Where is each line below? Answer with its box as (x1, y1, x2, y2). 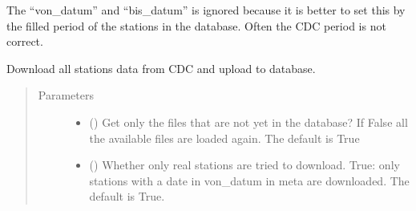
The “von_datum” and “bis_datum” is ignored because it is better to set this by (6, 2, 406, 18)
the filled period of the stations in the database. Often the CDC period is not (6, 17, 386, 34)
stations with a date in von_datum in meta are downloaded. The (89, 172, 410, 189)
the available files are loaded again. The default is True (89, 129, 360, 146)
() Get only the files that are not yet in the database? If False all (89, 113, 408, 130)
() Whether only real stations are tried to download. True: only (89, 156, 400, 173)
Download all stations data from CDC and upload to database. (6, 59, 316, 76)
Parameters (38, 87, 94, 103)
